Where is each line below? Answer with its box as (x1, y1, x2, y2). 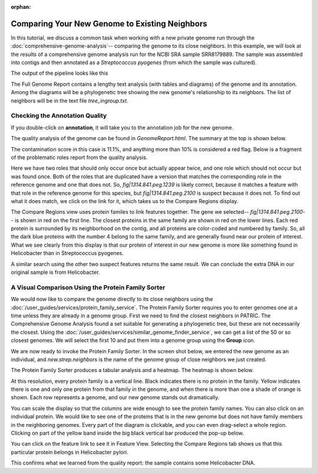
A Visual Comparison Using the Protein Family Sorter (11, 283, 165, 291)
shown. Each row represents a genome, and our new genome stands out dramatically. (11, 394, 220, 401)
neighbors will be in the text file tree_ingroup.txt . (11, 97, 129, 104)
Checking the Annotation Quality (11, 112, 107, 120)
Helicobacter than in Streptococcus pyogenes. (11, 250, 124, 257)
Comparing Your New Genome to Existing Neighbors (11, 18, 207, 29)
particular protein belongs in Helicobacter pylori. (11, 448, 129, 456)
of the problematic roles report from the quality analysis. (11, 154, 148, 161)
